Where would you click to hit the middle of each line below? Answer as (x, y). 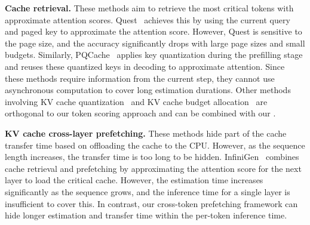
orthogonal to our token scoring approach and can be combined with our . (140, 113)
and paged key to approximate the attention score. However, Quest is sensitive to (154, 31)
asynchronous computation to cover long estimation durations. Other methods (148, 90)
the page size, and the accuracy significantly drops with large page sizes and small (155, 43)
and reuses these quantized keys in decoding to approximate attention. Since (145, 66)
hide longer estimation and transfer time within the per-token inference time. (146, 215)
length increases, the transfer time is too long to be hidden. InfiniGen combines (152, 157)
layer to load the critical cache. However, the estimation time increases (134, 180)
